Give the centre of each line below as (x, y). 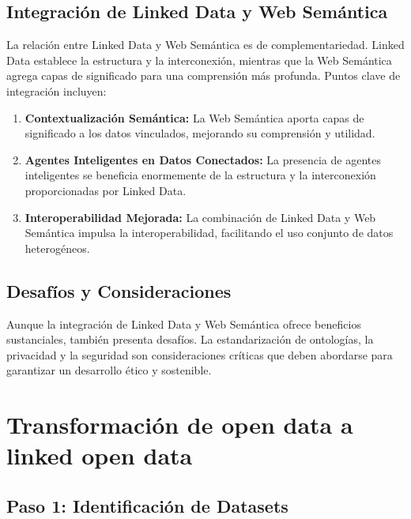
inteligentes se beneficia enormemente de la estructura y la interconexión (200, 175)
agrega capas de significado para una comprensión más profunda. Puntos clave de (204, 75)
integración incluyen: (57, 90)
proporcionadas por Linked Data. (106, 190)
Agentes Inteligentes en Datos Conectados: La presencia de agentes (203, 159)
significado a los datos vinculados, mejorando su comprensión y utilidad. (200, 133)
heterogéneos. (57, 248)
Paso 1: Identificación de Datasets (147, 505)
